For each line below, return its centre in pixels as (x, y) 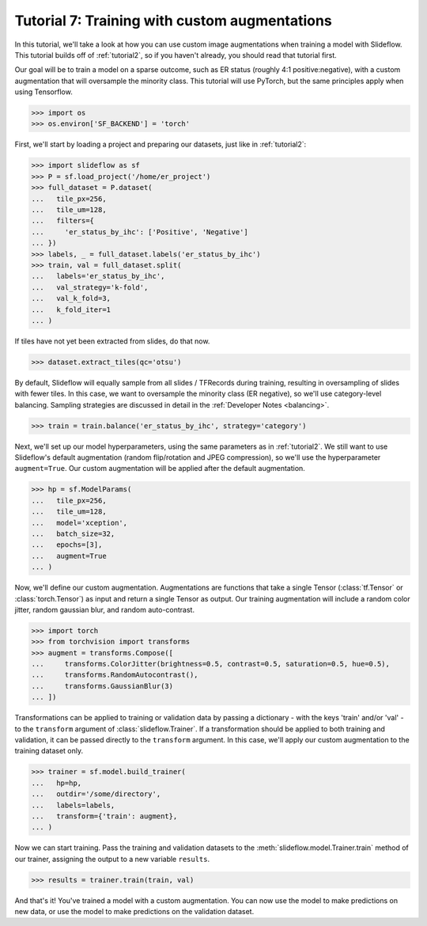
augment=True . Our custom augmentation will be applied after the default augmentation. (160, 469)
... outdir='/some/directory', (96, 794)
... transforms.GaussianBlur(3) (102, 686)
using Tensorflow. (43, 92)
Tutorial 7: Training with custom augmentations (173, 21)
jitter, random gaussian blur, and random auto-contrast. (105, 609)
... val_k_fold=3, (71, 298)
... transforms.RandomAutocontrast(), (115, 675)
